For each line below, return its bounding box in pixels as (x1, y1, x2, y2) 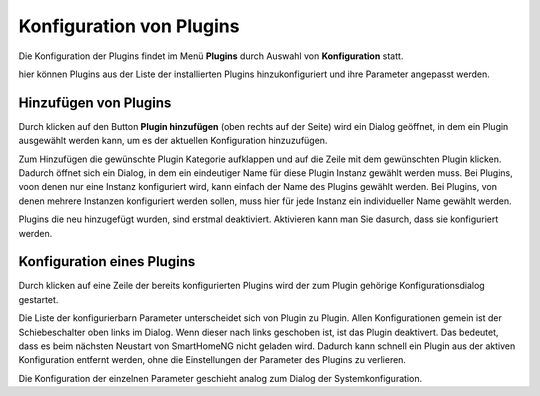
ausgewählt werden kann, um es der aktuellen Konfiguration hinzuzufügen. (18, 135, 328, 147)
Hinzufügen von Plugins (18, 94, 172, 111)
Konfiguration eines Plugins (18, 253, 196, 270)
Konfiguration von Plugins (18, 15, 240, 37)
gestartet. (18, 293, 59, 305)
